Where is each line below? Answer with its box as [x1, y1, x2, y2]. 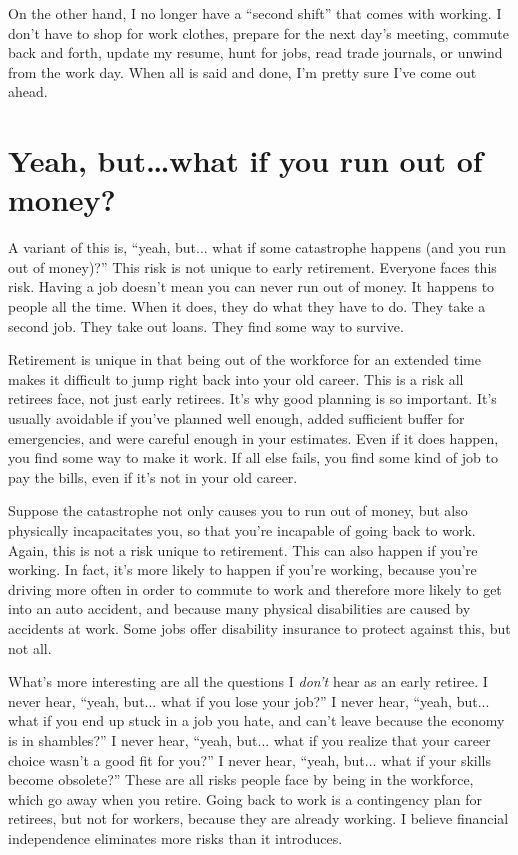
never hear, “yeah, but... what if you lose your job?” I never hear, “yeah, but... [8, 690, 490, 711]
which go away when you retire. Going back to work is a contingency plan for [8, 788, 482, 809]
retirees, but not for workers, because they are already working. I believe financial [8, 808, 509, 829]
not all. [8, 637, 52, 658]
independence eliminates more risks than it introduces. [8, 827, 343, 848]
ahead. [8, 81, 48, 102]
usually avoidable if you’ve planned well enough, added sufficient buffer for [8, 408, 465, 429]
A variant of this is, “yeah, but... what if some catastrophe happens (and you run [8, 237, 506, 258]
